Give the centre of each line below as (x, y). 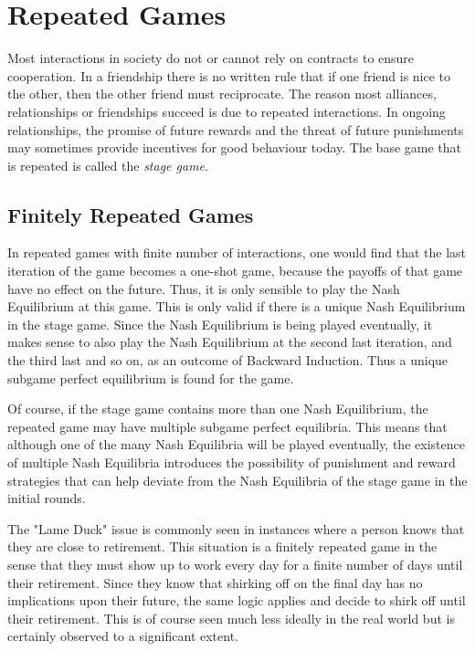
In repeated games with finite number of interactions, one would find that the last (237, 252)
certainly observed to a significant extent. (123, 636)
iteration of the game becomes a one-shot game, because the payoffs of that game (235, 271)
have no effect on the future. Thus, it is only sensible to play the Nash (204, 288)
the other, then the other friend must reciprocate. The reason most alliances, (222, 94)
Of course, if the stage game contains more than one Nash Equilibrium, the (218, 409)
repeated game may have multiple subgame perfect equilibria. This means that (227, 426)
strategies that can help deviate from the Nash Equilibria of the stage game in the (237, 480)
